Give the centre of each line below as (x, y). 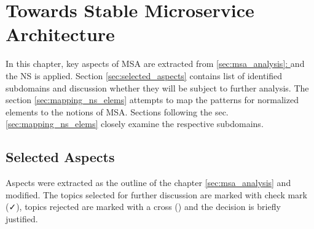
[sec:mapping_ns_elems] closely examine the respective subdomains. (135, 124)
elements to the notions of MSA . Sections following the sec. (117, 111)
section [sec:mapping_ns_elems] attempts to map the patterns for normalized (152, 100)
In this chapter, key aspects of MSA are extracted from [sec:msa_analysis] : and (155, 64)
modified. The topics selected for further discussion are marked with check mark (156, 194)
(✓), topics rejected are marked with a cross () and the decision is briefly (143, 207)
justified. (22, 218)
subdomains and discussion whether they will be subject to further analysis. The (157, 87)
